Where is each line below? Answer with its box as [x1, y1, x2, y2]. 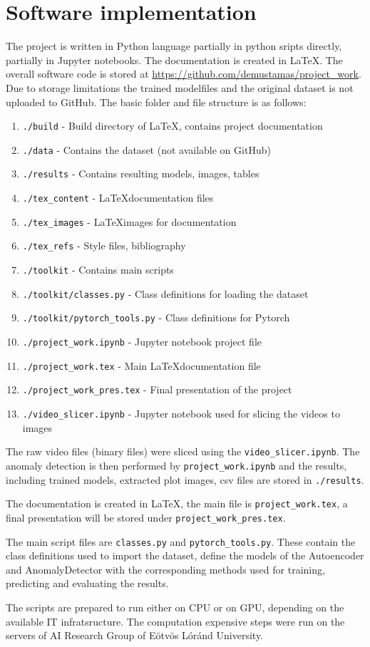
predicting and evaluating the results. [6, 576, 169, 591]
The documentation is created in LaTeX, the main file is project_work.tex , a [6, 496, 348, 511]
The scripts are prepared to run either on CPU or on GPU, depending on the [6, 599, 344, 614]
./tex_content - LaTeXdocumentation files [22, 190, 214, 205]
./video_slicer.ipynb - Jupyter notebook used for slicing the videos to [22, 405, 340, 420]
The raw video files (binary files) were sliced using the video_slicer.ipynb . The [6, 444, 360, 459]
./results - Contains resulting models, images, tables [22, 166, 259, 181]
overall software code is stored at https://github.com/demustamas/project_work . [6, 66, 361, 81]
